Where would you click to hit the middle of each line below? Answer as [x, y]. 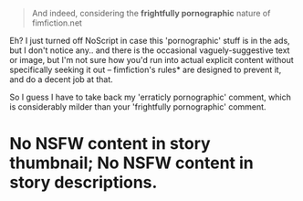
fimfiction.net [57, 23]
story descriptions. [84, 183]
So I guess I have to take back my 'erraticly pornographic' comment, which [151, 97]
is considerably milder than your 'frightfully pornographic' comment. [138, 107]
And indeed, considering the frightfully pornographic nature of [151, 13]
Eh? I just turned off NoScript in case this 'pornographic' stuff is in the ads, [150, 41]
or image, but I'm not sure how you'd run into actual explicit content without [151, 60]
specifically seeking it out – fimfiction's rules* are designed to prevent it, [146, 69]
